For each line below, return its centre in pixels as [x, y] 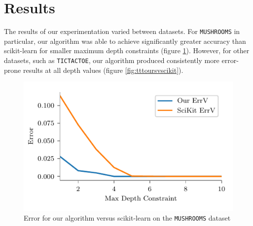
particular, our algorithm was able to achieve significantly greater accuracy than [125, 41]
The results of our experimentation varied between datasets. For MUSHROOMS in [122, 31]
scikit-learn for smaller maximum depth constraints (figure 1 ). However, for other [127, 50]
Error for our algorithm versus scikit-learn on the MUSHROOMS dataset [127, 218]
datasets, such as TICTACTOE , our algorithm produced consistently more [112, 60]
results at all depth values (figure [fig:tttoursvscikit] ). [103, 70]
